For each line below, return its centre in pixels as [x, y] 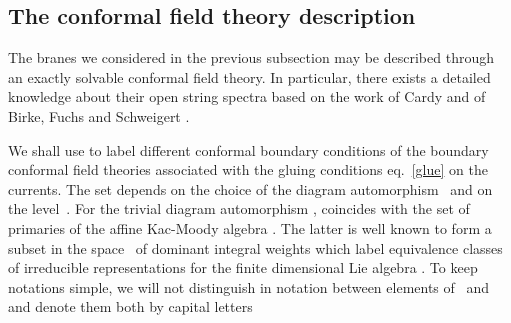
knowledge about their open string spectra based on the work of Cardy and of [247, 96]
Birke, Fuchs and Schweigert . [99, 115]
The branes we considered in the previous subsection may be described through [251, 57]
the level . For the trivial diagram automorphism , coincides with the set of [239, 208]
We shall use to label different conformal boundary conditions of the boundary [248, 149]
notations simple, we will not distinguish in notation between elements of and [249, 286]
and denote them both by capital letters [130, 306]
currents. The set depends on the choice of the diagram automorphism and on [250, 188]
